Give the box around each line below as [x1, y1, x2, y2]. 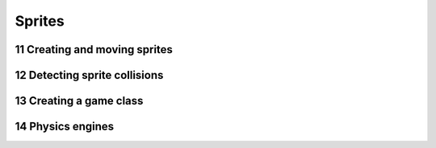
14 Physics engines [15, 120, 115, 134]
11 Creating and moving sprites [15, 43, 174, 56]
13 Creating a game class [15, 94, 144, 108]
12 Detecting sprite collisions [15, 68, 164, 82]
